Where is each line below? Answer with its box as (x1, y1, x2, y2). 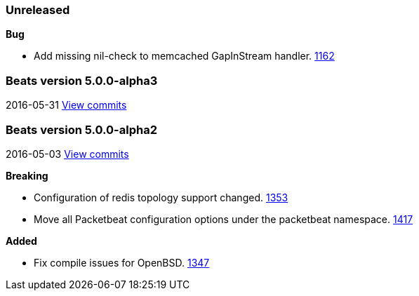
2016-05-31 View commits (6, 99, 127, 112)
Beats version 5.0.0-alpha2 (6, 122, 157, 137)
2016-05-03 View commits (6, 147, 129, 160)
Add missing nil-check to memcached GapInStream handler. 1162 (34, 50, 335, 62)
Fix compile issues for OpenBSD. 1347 (34, 256, 210, 269)
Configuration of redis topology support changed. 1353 (34, 191, 288, 203)
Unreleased (6, 3, 70, 17)
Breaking (6, 169, 48, 182)
